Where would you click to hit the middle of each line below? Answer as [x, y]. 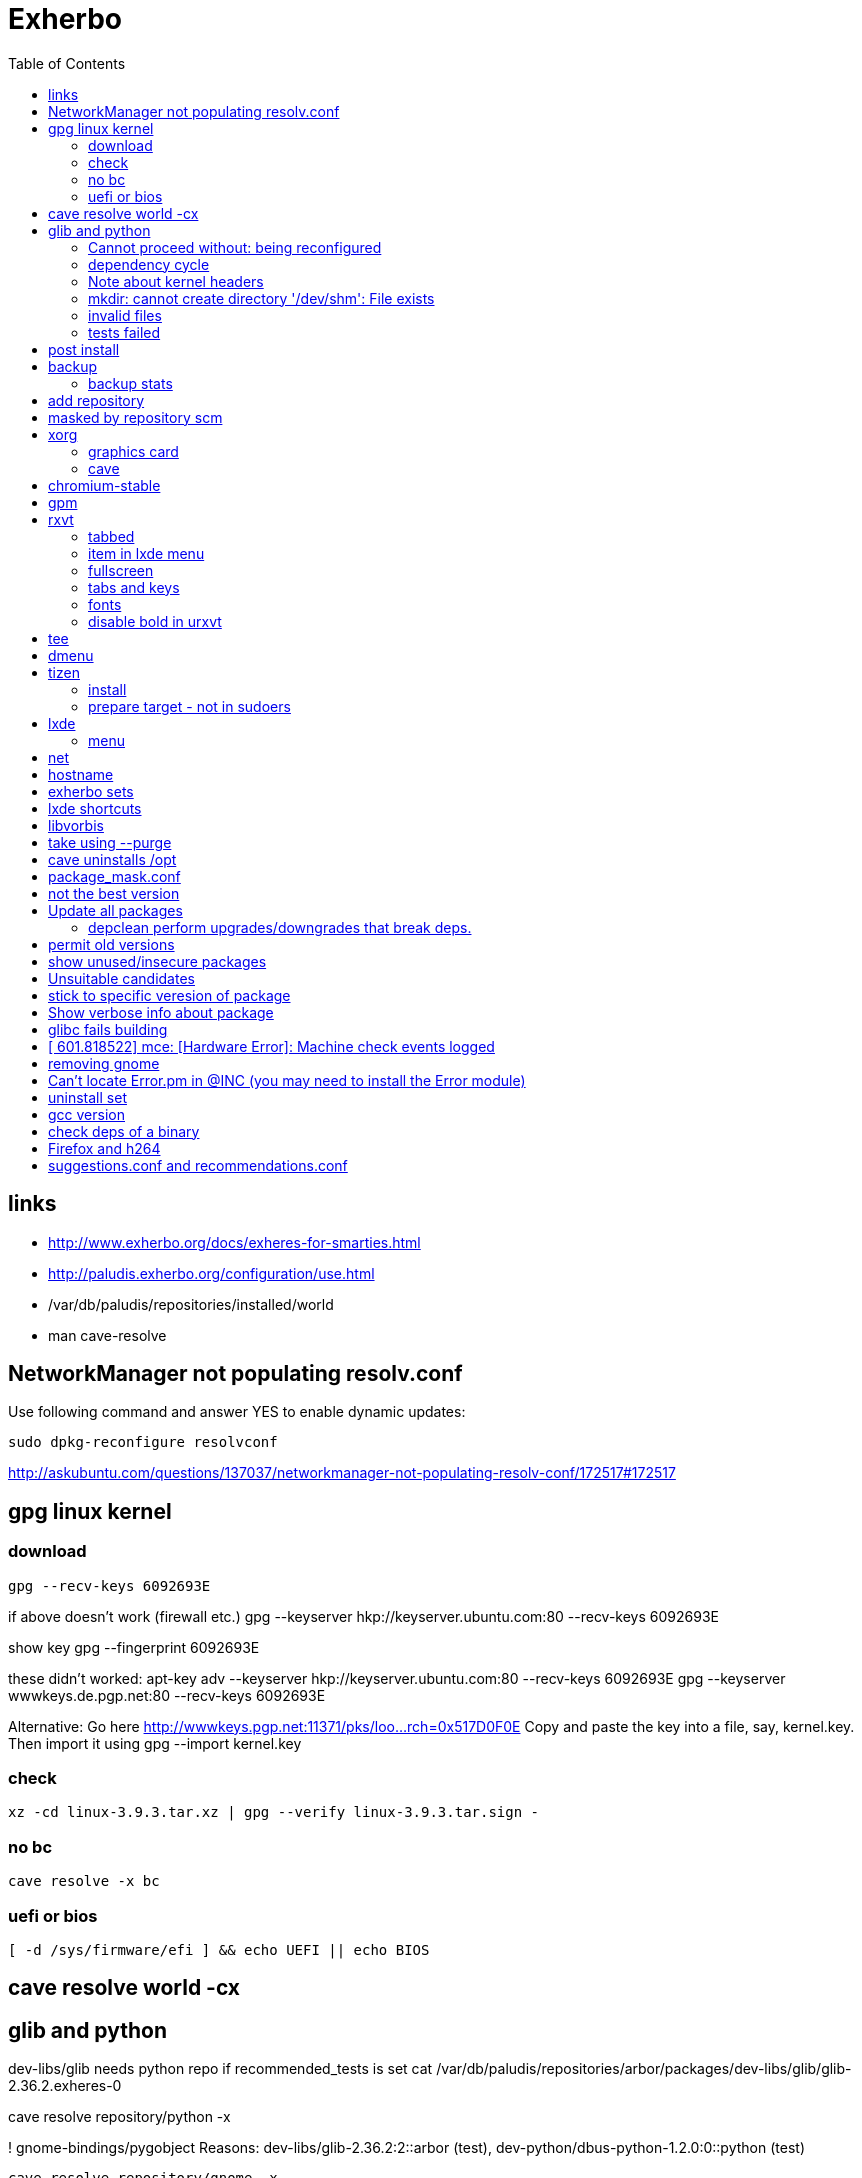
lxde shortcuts [95, 808]
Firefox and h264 [104, 1148]
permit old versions [111, 944]
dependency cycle [149, 264]
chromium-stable [104, 485]
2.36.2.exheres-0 [65, 2086]
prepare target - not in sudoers [189, 706]
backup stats [130, 383]
